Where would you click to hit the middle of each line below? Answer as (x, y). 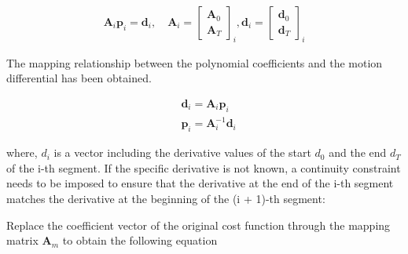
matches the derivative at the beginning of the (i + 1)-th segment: (166, 198)
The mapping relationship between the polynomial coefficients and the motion (195, 62)
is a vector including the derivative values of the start (182, 152)
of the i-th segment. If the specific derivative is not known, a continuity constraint (204, 167)
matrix (22, 240)
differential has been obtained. (79, 78)
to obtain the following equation (140, 240)
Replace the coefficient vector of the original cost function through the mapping (198, 225)
